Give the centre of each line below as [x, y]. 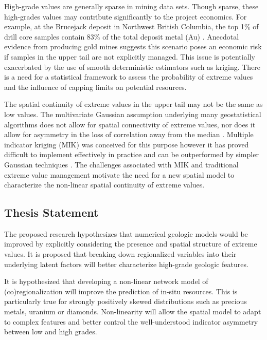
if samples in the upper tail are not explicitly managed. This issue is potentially [130, 56]
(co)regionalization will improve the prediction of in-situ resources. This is [121, 291]
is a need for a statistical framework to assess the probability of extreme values [129, 77]
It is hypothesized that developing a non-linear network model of [106, 281]
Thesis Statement [51, 212]
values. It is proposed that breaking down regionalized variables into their [120, 254]
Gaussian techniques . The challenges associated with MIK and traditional [121, 164]
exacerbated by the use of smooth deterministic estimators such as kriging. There [132, 67]
